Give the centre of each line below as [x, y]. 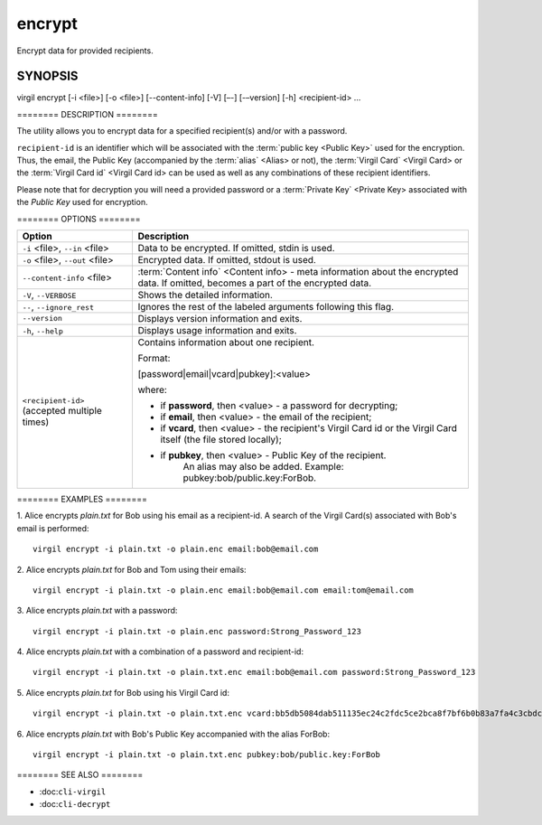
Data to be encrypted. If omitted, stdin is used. [236, 248]
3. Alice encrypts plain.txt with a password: [97, 611]
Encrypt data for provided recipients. [85, 51]
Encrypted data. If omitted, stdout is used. [227, 259]
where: [152, 389]
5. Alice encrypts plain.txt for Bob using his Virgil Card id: [123, 692]
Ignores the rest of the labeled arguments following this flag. [266, 306]
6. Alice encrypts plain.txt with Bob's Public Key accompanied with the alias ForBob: [173, 734]
